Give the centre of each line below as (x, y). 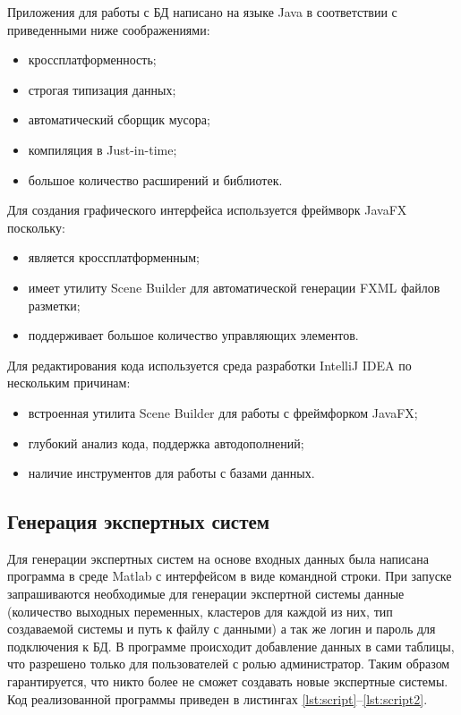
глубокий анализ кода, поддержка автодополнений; (166, 443)
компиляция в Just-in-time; (102, 149)
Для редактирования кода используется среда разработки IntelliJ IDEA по (209, 365)
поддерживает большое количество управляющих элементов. (193, 335)
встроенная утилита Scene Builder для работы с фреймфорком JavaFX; (223, 412)
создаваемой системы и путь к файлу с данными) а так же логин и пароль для (222, 629)
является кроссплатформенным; (114, 257)
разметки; (54, 305)
